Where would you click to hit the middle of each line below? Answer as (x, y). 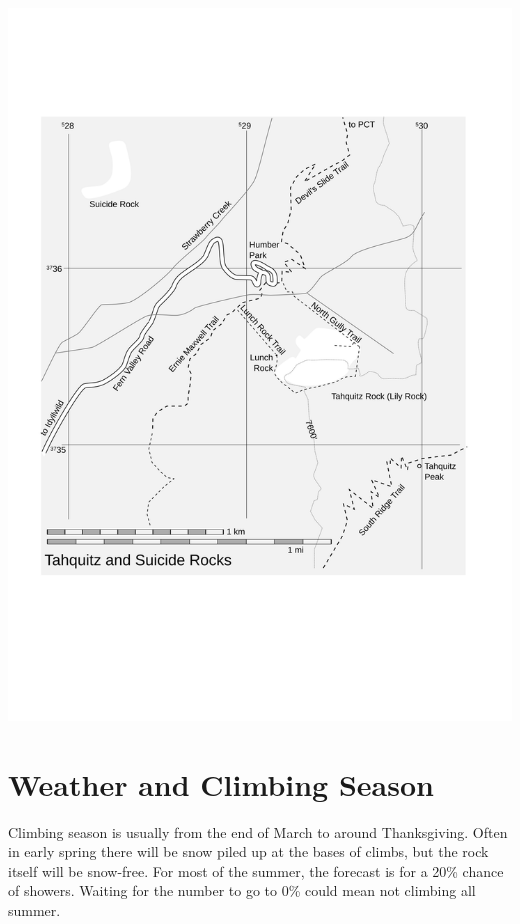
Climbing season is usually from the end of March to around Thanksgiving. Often (258, 831)
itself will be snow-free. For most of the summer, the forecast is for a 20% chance (256, 870)
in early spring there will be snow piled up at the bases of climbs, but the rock (248, 851)
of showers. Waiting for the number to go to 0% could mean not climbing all (242, 890)
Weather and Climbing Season (221, 783)
